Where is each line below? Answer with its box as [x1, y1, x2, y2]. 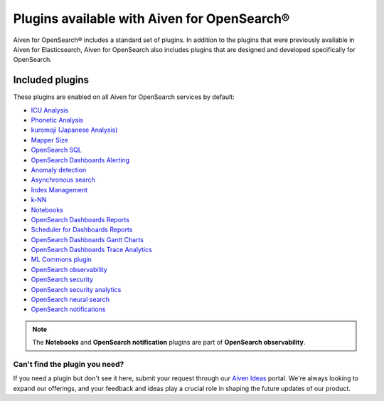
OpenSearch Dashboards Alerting [31, 155, 130, 164]
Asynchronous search [31, 175, 96, 184]
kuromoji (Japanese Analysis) [31, 125, 118, 135]
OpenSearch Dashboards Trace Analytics [31, 246, 152, 254]
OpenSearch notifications [31, 305, 106, 313]
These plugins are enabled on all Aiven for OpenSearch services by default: [13, 93, 235, 101]
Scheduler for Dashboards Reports [31, 225, 133, 234]
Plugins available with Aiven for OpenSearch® [13, 11, 290, 26]
